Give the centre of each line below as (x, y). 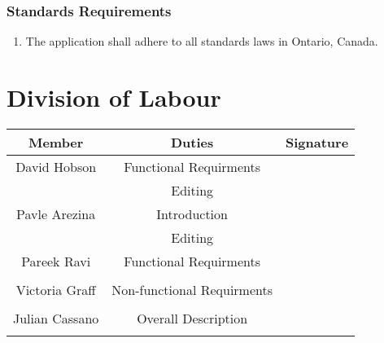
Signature (317, 142)
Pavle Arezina (56, 213)
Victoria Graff (56, 289)
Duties (192, 142)
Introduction (192, 213)
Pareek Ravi (56, 261)
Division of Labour (114, 97)
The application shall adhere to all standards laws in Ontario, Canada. (202, 41)
